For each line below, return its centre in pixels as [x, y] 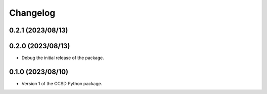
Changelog [32, 13]
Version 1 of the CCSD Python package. [62, 83]
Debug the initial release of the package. [63, 58]
